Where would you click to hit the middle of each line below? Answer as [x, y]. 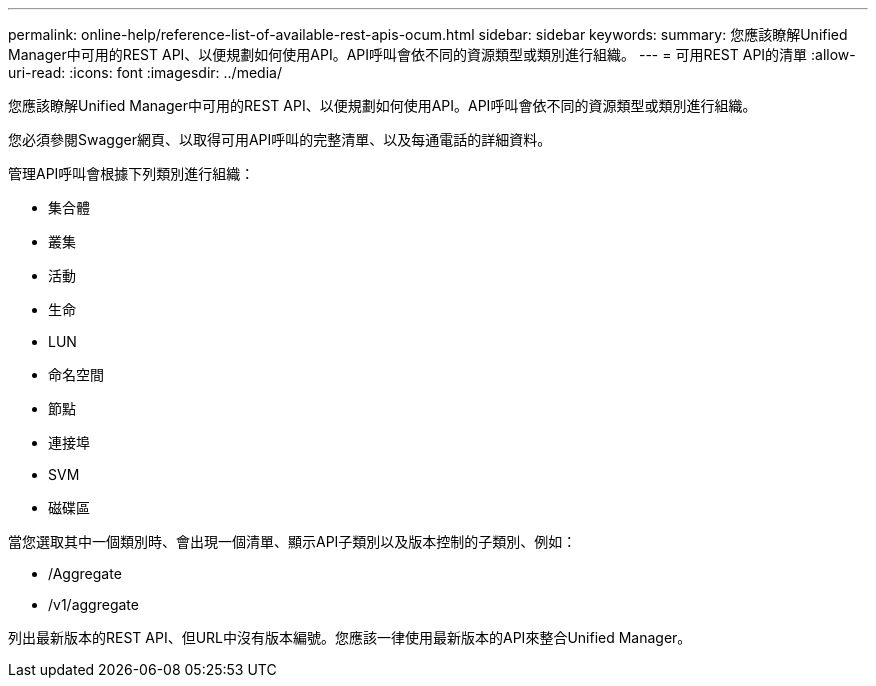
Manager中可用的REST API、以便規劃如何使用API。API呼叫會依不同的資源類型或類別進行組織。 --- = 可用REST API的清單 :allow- [432, 54]
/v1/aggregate [93, 604]
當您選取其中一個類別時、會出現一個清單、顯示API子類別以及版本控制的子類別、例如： [292, 541]
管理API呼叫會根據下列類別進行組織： [131, 173]
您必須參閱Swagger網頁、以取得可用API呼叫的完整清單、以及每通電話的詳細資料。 [280, 139]
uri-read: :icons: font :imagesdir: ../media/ [145, 72]
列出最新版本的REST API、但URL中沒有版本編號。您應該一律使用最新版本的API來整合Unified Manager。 [350, 637]
